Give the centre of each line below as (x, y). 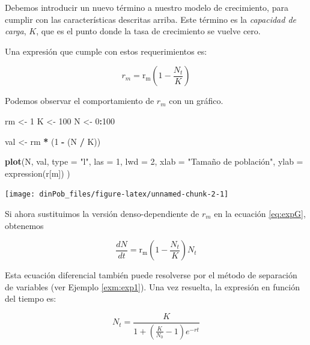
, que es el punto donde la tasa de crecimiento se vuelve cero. (148, 31)
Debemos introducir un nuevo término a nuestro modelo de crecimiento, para (147, 7)
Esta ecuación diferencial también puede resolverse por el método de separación (151, 275)
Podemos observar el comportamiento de (80, 101)
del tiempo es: (31, 298)
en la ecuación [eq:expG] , (260, 213)
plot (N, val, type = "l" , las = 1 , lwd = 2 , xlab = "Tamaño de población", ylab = (154, 161)
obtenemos (24, 225)
